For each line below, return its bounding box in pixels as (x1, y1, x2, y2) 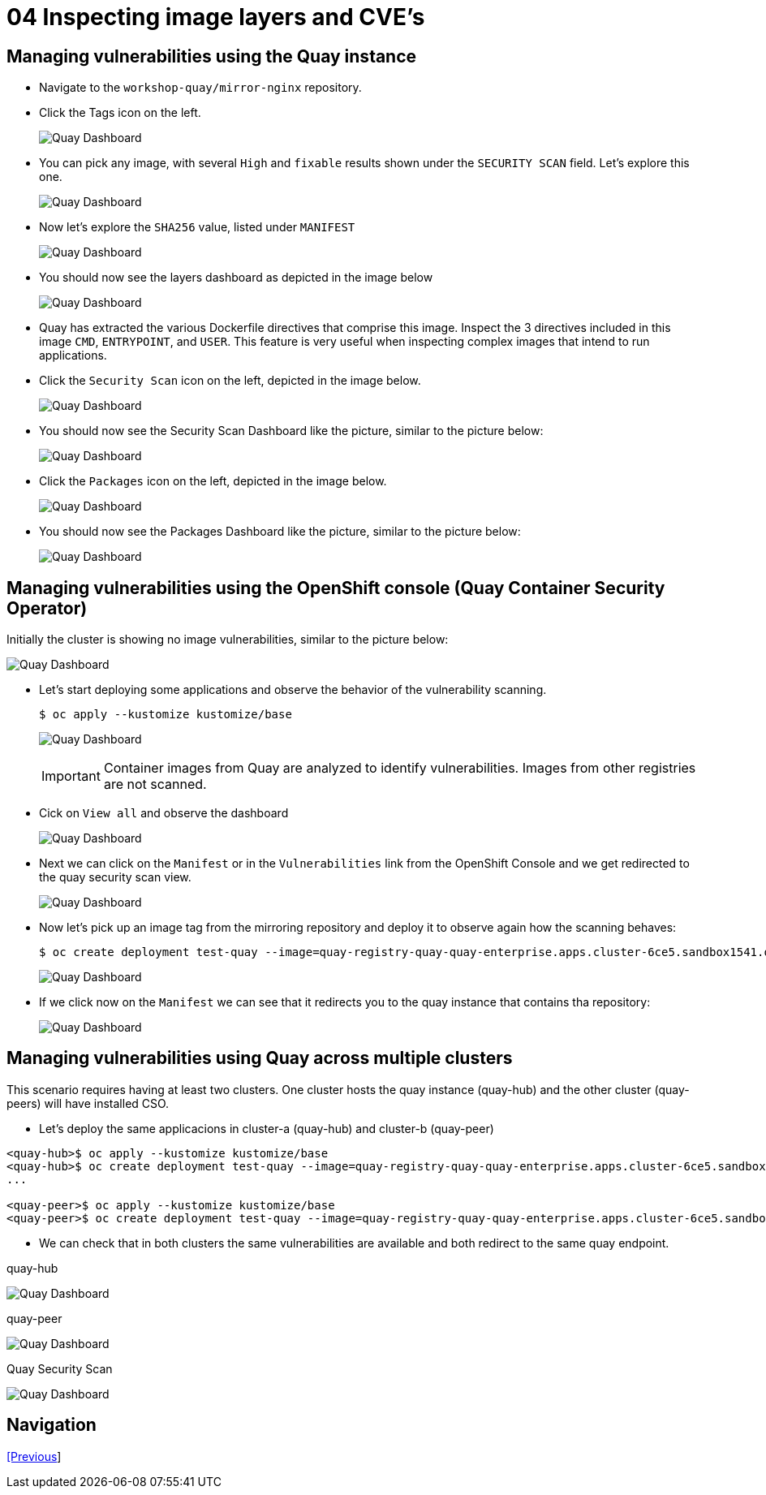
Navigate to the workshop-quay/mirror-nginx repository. (39, 80, 362, 95)
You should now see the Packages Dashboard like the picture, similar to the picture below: (39, 524, 521, 539)
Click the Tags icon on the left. (39, 106, 201, 120)
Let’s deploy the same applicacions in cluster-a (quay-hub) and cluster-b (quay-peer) (39, 1121, 494, 1135)
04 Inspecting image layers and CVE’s (6, 3, 425, 31)
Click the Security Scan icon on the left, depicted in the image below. (39, 373, 421, 388)
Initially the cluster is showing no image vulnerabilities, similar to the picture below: (6, 632, 449, 647)
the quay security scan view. (39, 870, 191, 885)
